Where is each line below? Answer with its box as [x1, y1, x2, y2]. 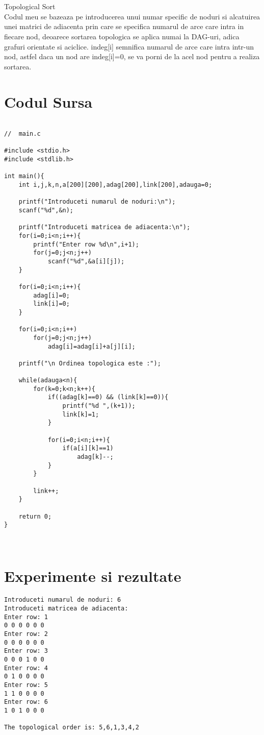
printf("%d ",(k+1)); [62, 402, 136, 410]
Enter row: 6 [4, 698, 48, 706]
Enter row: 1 [4, 613, 48, 621]
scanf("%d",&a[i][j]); [47, 257, 125, 265]
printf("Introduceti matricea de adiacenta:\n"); [18, 224, 191, 231]
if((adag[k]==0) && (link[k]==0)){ [47, 394, 169, 401]
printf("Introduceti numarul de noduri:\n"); [18, 198, 176, 206]
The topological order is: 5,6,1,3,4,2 [4, 724, 139, 731]
